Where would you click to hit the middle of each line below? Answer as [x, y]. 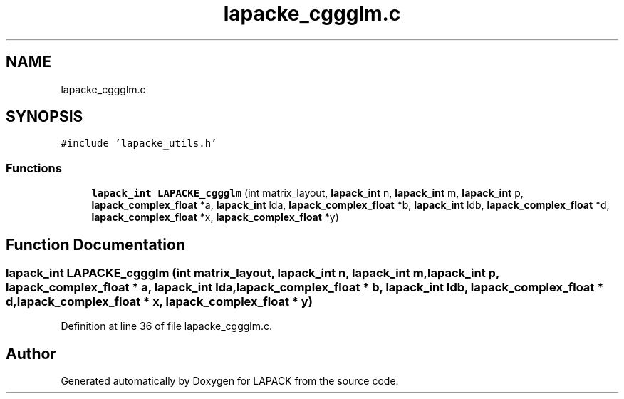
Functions [34, 168]
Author [31, 353]
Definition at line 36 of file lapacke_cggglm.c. [167, 326]
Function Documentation [95, 244]
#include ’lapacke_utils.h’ [139, 144]
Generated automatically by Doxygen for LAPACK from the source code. [230, 381]
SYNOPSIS [45, 117]
